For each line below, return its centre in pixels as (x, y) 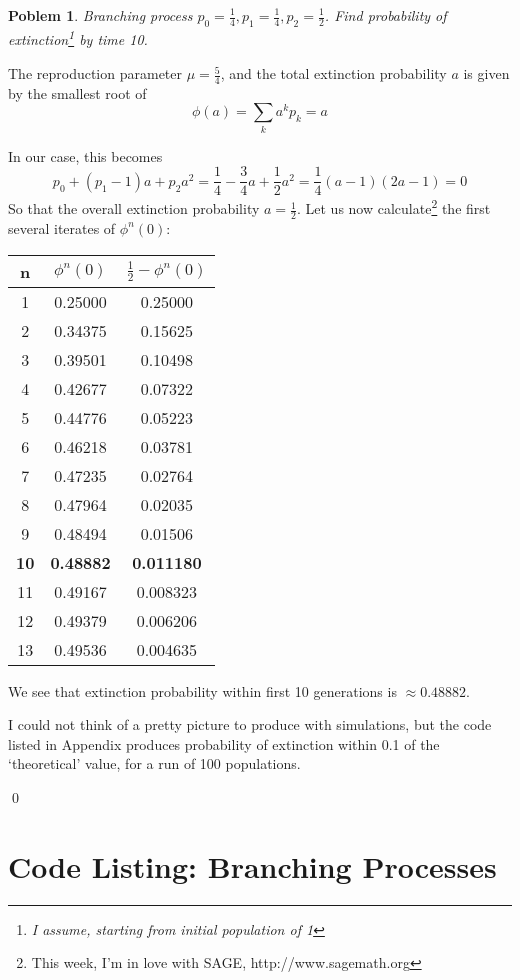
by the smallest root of (77, 92)
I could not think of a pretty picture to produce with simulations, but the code (250, 724)
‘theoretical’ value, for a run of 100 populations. (154, 763)
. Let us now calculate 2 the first (393, 207)
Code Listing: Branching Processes (252, 865)
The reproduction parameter (95, 73)
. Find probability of (385, 15)
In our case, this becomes (85, 155)
